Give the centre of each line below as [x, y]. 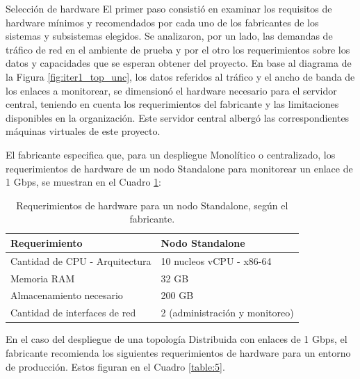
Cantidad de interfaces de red [73, 313]
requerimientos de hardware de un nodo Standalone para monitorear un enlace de [179, 168]
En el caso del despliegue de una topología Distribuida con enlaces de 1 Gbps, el [177, 339]
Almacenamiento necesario [67, 295]
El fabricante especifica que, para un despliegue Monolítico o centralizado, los [171, 154]
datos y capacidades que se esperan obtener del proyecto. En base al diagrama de [179, 63]
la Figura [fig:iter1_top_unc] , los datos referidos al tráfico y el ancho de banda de [180, 76]
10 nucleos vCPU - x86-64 [216, 260]
